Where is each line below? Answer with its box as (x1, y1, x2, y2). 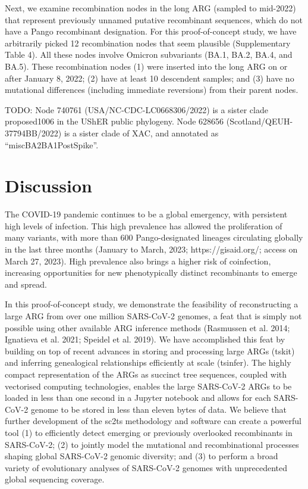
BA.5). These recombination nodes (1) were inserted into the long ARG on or (5, 60, 288, 72)
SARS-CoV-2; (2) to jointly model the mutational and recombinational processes (5, 438, 299, 450)
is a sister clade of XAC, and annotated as (64, 126, 219, 139)
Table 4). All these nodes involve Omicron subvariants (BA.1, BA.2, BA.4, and (5, 48, 293, 61)
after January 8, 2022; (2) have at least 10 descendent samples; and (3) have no (5, 71, 294, 84)
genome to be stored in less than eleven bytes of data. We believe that (30, 403, 287, 415)
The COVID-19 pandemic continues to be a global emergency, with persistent (5, 208, 288, 220)
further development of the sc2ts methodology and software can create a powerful (5, 415, 301, 427)
